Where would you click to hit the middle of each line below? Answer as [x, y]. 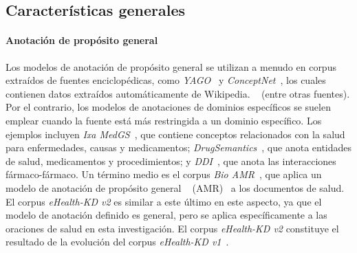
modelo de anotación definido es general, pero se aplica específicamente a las [166, 215]
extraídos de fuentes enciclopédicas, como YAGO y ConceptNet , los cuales [166, 80]
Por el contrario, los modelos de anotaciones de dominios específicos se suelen [168, 107]
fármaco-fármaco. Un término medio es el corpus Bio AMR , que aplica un [164, 174]
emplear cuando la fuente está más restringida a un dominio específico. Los [164, 120]
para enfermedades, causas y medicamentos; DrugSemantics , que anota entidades [179, 147]
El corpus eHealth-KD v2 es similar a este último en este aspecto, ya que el [164, 201]
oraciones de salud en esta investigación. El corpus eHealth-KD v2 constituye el [172, 228]
